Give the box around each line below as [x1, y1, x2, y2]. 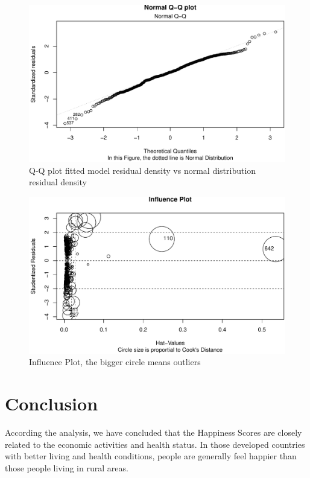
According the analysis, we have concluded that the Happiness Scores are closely [5, 426, 302, 439]
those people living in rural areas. [5, 461, 128, 474]
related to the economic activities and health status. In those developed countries [5, 438, 305, 450]
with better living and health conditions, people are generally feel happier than [5, 450, 297, 462]
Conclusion [5, 391, 98, 416]
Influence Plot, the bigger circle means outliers [29, 355, 201, 368]
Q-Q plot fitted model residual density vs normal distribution [29, 164, 256, 176]
